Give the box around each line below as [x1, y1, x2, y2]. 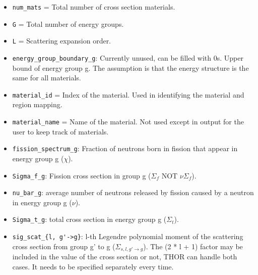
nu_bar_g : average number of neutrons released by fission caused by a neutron [12, 187, 254, 198]
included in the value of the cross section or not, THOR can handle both [12, 251, 237, 262]
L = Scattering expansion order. [12, 35, 111, 46]
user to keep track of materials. [12, 126, 109, 136]
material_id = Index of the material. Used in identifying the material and [12, 89, 244, 100]
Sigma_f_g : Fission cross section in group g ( [12, 170, 151, 180]
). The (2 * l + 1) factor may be [143, 241, 243, 251]
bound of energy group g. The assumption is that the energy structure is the [12, 62, 249, 73]
